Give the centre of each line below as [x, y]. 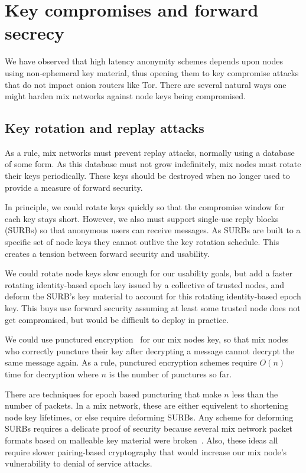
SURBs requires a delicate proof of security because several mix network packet [149, 428]
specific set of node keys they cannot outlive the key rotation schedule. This [142, 242]
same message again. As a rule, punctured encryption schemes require [131, 362]
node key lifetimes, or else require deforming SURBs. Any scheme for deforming [149, 417]
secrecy [35, 33]
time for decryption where [52, 373]
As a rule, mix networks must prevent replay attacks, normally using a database [150, 152]
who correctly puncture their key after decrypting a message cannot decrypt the [150, 350]
